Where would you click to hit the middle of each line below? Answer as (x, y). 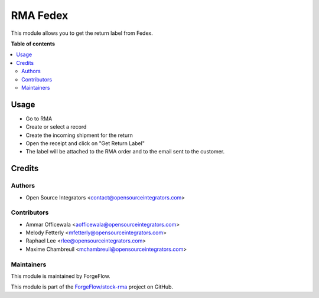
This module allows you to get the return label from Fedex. (82, 33)
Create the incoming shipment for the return (79, 135)
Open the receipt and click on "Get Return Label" (85, 143)
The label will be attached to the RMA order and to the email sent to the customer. (125, 152)
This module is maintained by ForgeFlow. (61, 276)
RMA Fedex (40, 15)
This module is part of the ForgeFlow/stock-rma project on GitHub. (92, 287)
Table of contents (33, 44)
